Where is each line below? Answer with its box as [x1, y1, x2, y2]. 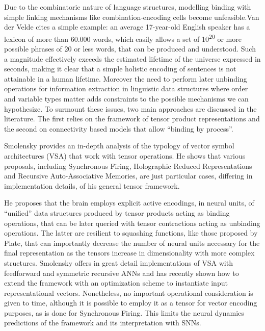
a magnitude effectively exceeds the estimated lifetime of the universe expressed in [4, 53, 261, 64]
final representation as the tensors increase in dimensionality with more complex [4, 247, 255, 258]
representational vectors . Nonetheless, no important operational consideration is [4, 287, 253, 298]
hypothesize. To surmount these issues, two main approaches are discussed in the [4, 103, 257, 114]
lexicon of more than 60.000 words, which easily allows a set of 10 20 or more [4, 32, 242, 44]
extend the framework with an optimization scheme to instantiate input [4, 277, 228, 288]
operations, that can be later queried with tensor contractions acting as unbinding [4, 217, 260, 228]
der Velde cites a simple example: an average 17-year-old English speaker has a [4, 21, 250, 32]
